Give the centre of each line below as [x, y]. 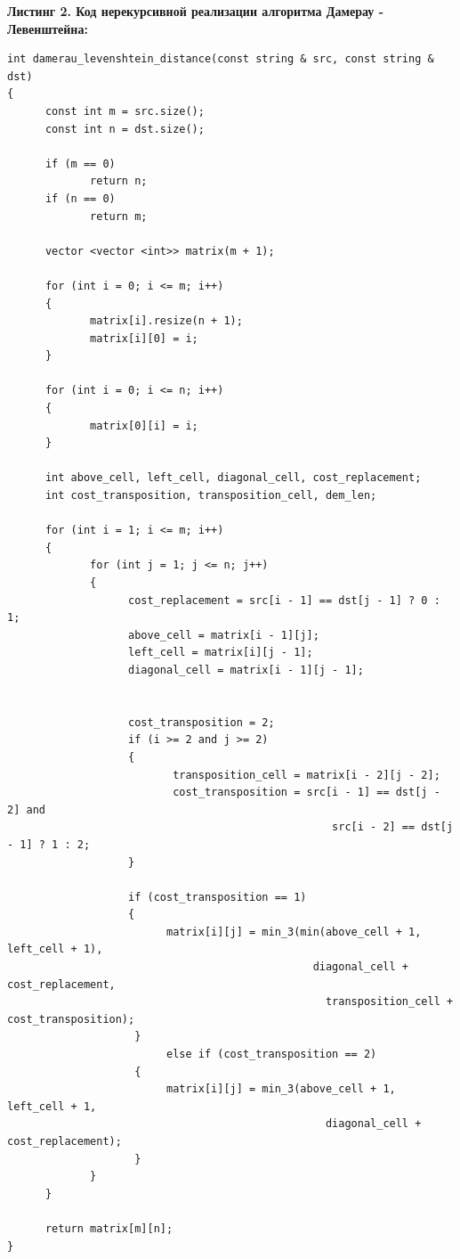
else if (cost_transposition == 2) [271, 1055]
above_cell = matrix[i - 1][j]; [224, 635]
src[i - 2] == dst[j [393, 827]
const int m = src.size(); [125, 111]
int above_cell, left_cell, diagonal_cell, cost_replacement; [233, 478]
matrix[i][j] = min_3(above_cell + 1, [281, 1089]
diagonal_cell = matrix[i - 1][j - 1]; [246, 670]
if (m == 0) [80, 164]
